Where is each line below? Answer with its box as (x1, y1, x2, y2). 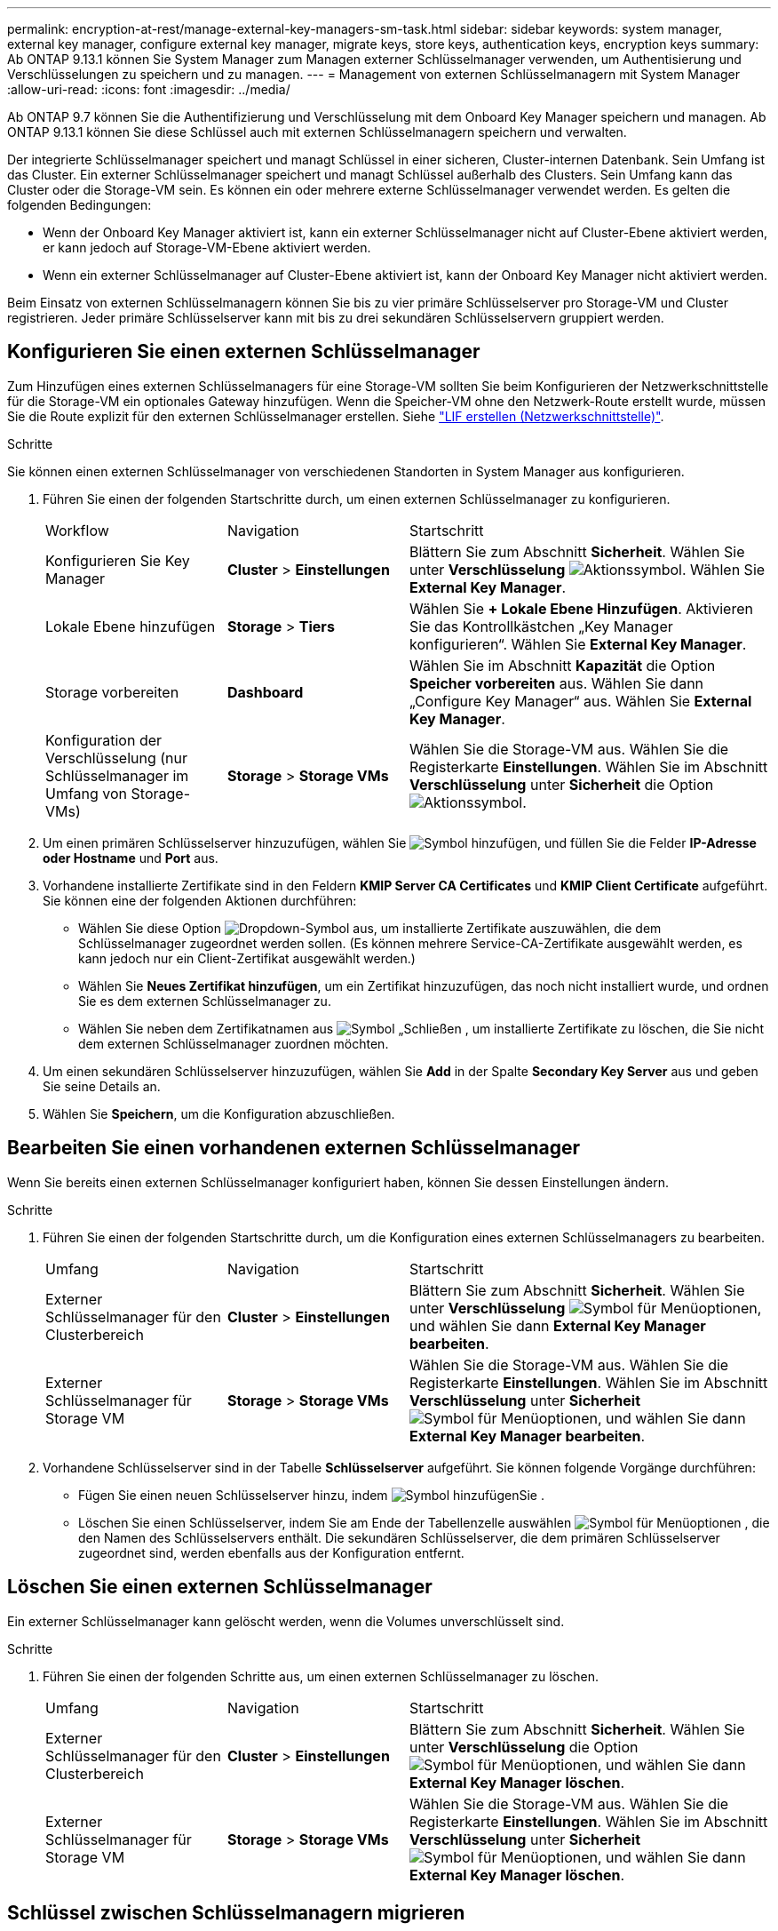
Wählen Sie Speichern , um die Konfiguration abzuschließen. (43, 1105, 395, 1121)
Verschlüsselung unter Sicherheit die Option (409, 775, 714, 794)
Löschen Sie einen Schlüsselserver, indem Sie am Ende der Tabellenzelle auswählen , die (78, 1514, 770, 1530)
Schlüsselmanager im (45, 766, 189, 785)
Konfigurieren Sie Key (45, 551, 190, 570)
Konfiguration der (45, 730, 163, 749)
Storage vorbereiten (45, 682, 179, 701)
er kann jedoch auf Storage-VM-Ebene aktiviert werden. (43, 240, 371, 255)
